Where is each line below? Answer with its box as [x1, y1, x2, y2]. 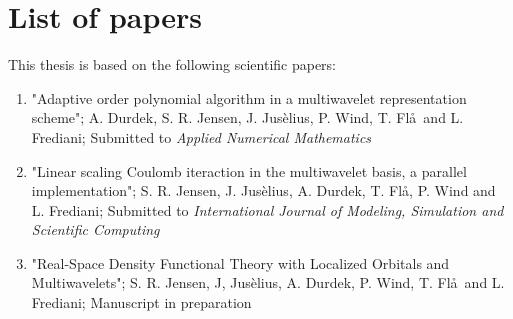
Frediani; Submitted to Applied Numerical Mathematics [31, 126, 372, 147]
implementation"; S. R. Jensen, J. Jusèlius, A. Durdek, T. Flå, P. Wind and [31, 180, 496, 201]
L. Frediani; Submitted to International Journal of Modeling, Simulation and [31, 199, 504, 220]
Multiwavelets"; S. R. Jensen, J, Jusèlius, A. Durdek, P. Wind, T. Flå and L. [31, 272, 505, 293]
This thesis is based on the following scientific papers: [8, 54, 337, 75]
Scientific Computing [31, 219, 160, 240]
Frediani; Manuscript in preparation [31, 292, 252, 313]
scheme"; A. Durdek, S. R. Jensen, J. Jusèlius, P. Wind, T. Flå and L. [31, 107, 464, 128]
